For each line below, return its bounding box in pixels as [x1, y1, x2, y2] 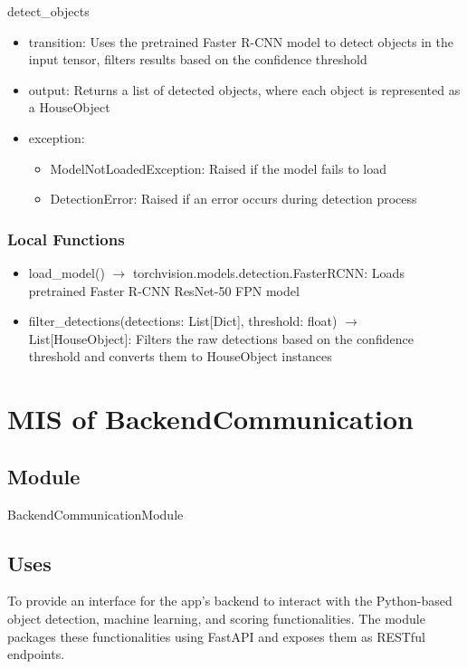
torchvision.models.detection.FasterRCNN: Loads [132, 263, 405, 282]
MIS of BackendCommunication [7, 400, 414, 437]
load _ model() [28, 263, 105, 282]
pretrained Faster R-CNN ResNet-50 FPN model [28, 281, 300, 300]
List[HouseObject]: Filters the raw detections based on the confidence [28, 329, 414, 348]
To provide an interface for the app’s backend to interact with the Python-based [7, 591, 453, 610]
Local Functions [7, 227, 125, 250]
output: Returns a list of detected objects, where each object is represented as [28, 80, 461, 99]
